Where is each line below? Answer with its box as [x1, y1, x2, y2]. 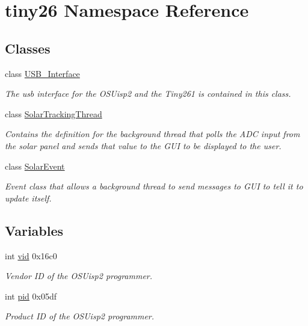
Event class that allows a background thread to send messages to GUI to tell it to [5, 180, 303, 192]
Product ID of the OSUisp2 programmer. [5, 310, 155, 322]
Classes [5, 38, 51, 57]
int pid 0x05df [5, 289, 57, 302]
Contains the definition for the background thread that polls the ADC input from [5, 128, 300, 140]
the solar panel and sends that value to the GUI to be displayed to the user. [5, 139, 282, 152]
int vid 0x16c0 [5, 249, 57, 262]
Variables [5, 221, 64, 239]
